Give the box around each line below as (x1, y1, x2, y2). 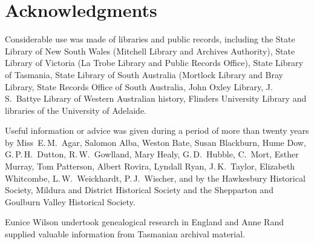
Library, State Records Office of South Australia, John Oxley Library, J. (5, 80, 273, 93)
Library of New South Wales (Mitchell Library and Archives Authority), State (5, 44, 295, 57)
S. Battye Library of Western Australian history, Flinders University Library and (5, 92, 307, 105)
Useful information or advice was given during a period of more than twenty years (5, 124, 309, 137)
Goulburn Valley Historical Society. (5, 195, 136, 208)
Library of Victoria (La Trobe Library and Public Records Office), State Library (5, 56, 303, 69)
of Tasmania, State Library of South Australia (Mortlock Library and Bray (5, 68, 283, 81)
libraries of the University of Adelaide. (5, 104, 147, 116)
